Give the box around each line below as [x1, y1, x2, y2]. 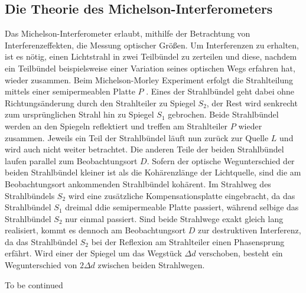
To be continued [5, 278, 63, 291]
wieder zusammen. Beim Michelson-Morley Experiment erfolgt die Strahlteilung [5, 73, 294, 86]
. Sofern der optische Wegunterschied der [147, 154, 295, 167]
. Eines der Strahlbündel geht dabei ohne [146, 85, 295, 97]
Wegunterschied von [5, 259, 77, 271]
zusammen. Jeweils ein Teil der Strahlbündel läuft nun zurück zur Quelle [5, 131, 269, 144]
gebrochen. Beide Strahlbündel [168, 108, 279, 121]
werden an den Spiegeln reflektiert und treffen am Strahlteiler [5, 119, 228, 132]
